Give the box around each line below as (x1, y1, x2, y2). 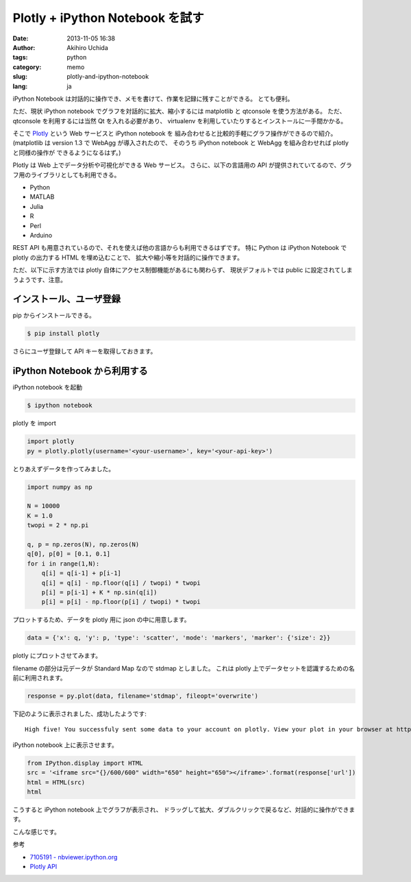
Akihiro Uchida (66, 43, 109, 51)
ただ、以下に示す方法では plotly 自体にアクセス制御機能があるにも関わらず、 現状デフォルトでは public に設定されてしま (12, 266, 353, 274)
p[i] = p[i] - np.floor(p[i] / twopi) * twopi (41, 598, 201, 606)
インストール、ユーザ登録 (12, 293, 121, 305)
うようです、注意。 (12, 275, 66, 283)
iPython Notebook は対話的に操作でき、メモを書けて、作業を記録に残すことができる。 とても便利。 (12, 94, 294, 103)
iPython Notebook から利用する (12, 365, 149, 377)
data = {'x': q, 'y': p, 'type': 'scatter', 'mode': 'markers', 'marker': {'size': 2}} (27, 634, 331, 642)
